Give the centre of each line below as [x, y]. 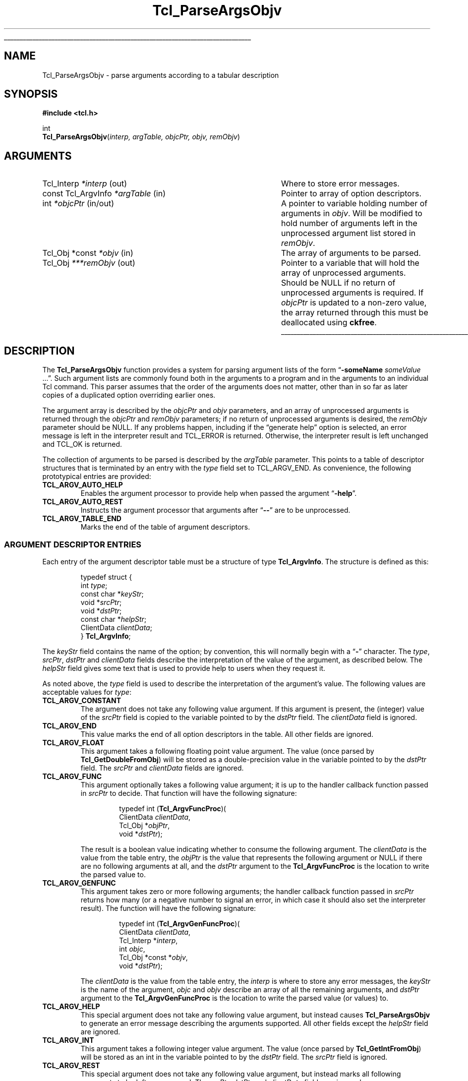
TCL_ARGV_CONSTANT [82, 700]
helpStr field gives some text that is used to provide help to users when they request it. [184, 668]
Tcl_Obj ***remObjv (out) [89, 263]
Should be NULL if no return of [338, 283]
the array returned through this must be [354, 313]
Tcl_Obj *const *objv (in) [88, 253]
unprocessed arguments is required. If [352, 293]
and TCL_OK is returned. [82, 444]
